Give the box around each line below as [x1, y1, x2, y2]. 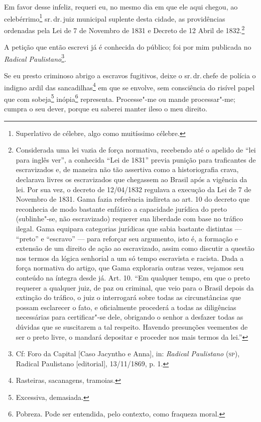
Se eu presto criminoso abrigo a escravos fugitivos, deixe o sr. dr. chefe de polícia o [4, 70, 256, 80]
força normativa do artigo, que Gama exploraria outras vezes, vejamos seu [16, 262, 244, 273]
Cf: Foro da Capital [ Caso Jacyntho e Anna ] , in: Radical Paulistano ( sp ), [16, 348, 240, 359]
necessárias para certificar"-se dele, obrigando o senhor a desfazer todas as [16, 312, 243, 322]
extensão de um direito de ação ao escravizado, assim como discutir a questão [16, 243, 254, 253]
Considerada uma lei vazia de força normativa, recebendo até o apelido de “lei [16, 145, 256, 155]
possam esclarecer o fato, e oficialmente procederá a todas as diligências [16, 302, 236, 312]
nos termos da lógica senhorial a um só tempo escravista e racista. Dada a [16, 252, 244, 263]
